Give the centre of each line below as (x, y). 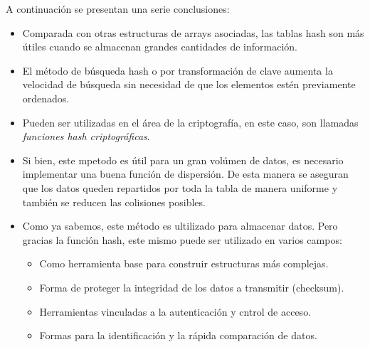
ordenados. (46, 98)
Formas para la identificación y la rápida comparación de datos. (178, 335)
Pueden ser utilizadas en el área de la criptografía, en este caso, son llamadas (190, 122)
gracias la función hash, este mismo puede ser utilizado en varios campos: (182, 239)
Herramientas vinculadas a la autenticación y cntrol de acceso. (175, 311)
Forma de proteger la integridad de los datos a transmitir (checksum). (192, 287)
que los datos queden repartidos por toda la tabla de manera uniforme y (180, 187)
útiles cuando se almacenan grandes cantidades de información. (160, 47)
